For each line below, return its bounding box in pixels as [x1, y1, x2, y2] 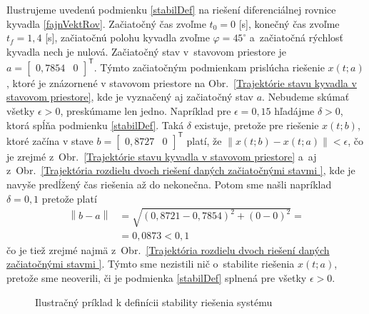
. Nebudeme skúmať [262, 89, 350, 104]
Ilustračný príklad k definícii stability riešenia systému [35, 294, 273, 309]
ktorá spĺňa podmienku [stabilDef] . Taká [6, 117, 184, 132]
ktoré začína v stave [6, 133, 93, 148]
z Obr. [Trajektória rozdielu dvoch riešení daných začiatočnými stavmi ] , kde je [6, 163, 355, 178]
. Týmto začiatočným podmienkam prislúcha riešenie [93, 59, 325, 74]
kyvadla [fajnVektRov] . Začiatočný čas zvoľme [6, 16, 206, 31]
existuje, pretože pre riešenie [194, 117, 319, 132]
